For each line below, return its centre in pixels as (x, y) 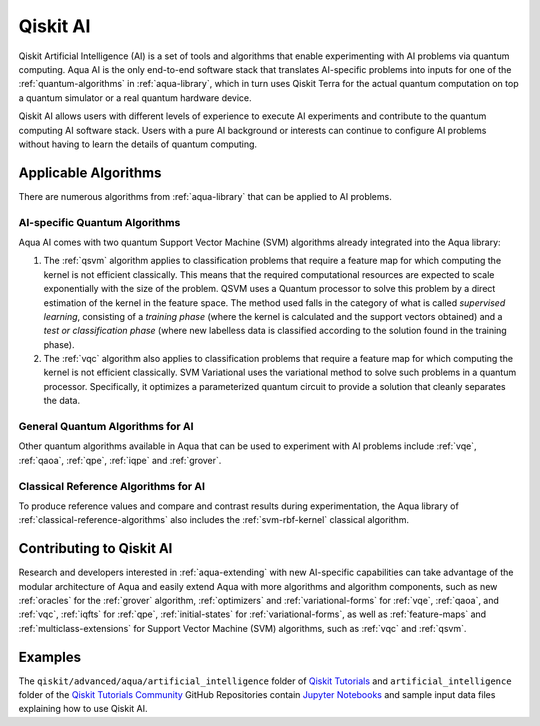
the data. (61, 401)
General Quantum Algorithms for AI (106, 426)
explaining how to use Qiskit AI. (83, 709)
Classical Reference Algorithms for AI (111, 486)
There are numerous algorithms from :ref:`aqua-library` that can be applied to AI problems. (205, 196)
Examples (50, 656)
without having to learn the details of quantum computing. (138, 144)
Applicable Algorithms (90, 172)
